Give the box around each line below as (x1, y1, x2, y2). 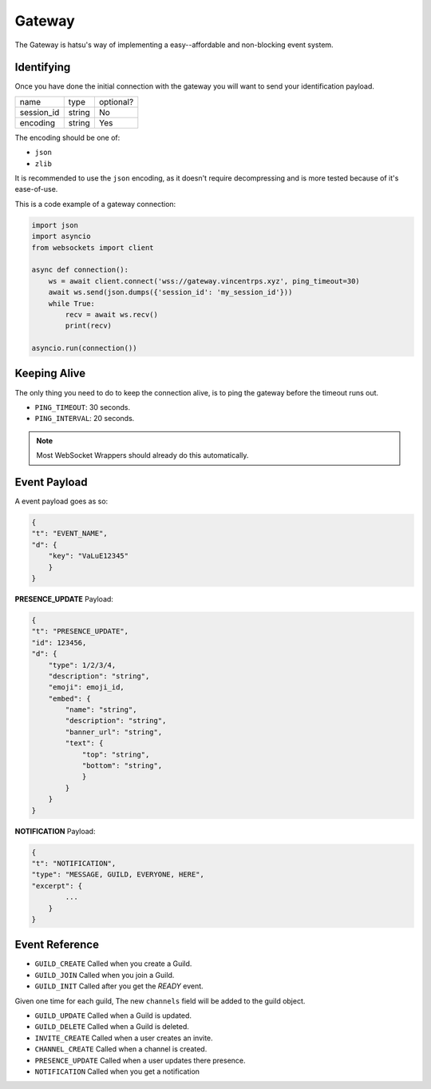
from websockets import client (31, 243, 155, 252)
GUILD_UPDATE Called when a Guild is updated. (34, 1011, 192, 1020)
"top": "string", (81, 749, 150, 759)
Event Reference (14, 938, 100, 952)
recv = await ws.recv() (65, 310, 159, 319)
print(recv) (65, 321, 112, 331)
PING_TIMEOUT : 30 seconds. (34, 402, 131, 411)
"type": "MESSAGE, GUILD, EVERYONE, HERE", (31, 870, 205, 879)
